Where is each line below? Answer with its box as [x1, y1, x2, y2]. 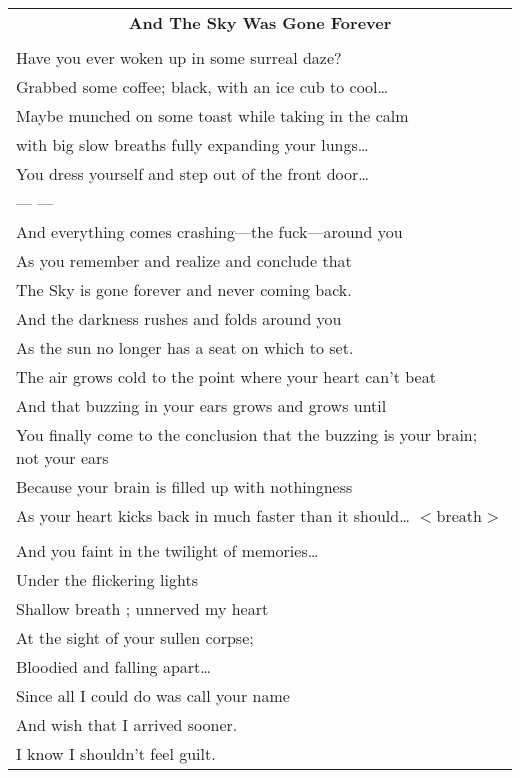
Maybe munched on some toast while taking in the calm [16, 104, 409, 127]
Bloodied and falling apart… [16, 655, 212, 678]
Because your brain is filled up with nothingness [16, 475, 353, 498]
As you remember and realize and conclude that [16, 249, 352, 272]
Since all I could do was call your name [16, 684, 290, 707]
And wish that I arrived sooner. [16, 713, 238, 736]
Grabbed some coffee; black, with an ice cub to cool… [16, 75, 389, 98]
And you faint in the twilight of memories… [16, 539, 319, 562]
